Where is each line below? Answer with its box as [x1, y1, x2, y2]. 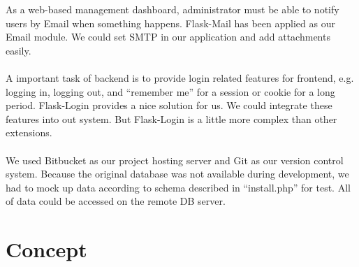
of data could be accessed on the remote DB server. [6, 194, 226, 208]
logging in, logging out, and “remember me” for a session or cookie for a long [6, 84, 335, 99]
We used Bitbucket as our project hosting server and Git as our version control [6, 152, 344, 167]
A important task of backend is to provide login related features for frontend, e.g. [6, 70, 354, 85]
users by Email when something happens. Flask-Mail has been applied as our [6, 15, 335, 30]
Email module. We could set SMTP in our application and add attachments [6, 29, 330, 44]
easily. [6, 43, 31, 57]
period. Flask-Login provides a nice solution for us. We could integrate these [6, 98, 332, 113]
